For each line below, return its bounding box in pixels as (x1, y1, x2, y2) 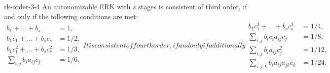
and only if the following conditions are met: (4, 11, 138, 21)
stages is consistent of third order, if (138, 1, 247, 11)
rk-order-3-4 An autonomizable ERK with (4, 1, 131, 11)
